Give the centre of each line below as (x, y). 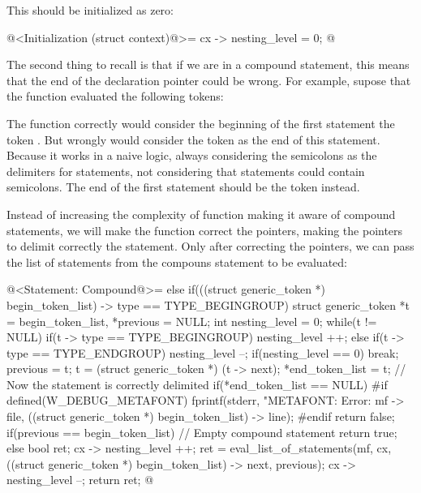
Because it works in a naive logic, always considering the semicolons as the (192, 155)
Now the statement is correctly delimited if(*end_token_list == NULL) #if (197, 384)
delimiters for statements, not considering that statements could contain (186, 171)
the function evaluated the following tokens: (115, 96)
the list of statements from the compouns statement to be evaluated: (177, 262)
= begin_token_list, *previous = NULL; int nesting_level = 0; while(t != (192, 321)
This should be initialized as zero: (90, 10)
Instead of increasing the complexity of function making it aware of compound (201, 214)
